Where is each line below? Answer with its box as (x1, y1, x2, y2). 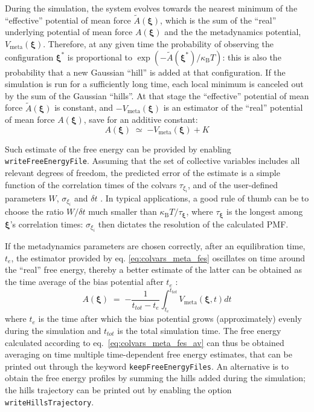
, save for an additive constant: (83, 113, 198, 126)
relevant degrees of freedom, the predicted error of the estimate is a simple (5, 166, 280, 179)
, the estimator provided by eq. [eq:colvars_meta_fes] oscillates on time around (11, 251, 306, 264)
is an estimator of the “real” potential (163, 101, 303, 114)
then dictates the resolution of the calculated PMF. (98, 217, 289, 230)
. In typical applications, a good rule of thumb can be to (100, 192, 309, 204)
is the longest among (226, 205, 303, 218)
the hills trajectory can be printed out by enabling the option (5, 384, 232, 396)
